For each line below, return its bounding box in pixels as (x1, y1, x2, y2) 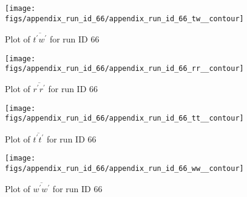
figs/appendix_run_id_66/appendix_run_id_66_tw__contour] (5, 14, 244, 23)
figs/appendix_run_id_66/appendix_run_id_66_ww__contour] (5, 164, 244, 173)
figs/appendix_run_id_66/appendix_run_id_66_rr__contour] (5, 64, 244, 73)
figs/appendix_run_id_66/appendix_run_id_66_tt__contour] (5, 114, 244, 123)
